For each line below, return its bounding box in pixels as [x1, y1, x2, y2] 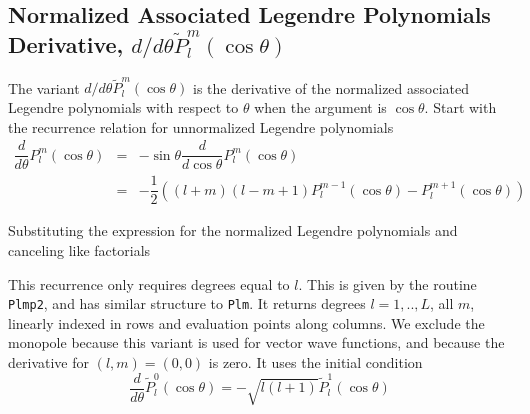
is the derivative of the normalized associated [192, 77, 469, 98]
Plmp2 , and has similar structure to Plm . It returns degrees [8, 293, 366, 314]
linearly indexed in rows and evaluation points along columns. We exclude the [8, 312, 485, 333]
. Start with [424, 97, 497, 117]
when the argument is [254, 97, 387, 117]
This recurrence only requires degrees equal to [8, 273, 290, 294]
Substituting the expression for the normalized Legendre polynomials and [8, 220, 458, 241]
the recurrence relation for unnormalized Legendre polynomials [8, 116, 394, 137]
